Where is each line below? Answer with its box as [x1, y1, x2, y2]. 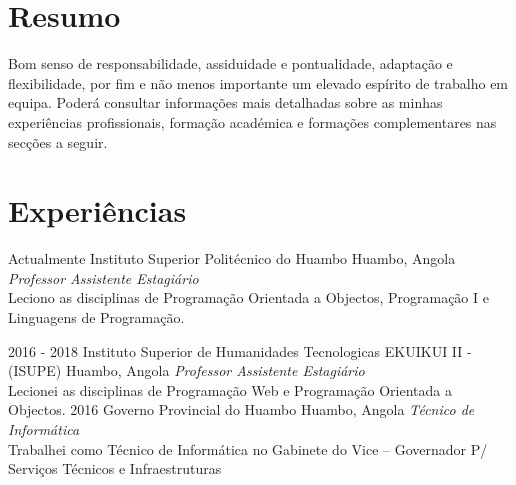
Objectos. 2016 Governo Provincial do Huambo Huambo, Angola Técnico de [8, 399, 475, 420]
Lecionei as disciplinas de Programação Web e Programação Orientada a [8, 379, 452, 400]
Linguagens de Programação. [8, 307, 185, 327]
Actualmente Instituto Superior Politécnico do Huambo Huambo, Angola [8, 248, 456, 269]
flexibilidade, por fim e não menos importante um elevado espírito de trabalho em [8, 72, 509, 93]
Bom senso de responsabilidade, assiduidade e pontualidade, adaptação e [8, 53, 453, 74]
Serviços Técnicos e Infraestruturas [8, 458, 222, 479]
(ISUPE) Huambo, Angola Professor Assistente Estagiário [8, 360, 365, 381]
